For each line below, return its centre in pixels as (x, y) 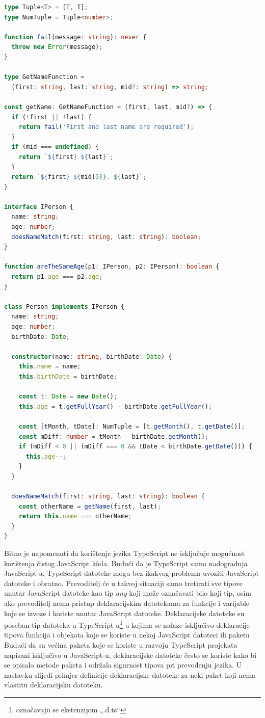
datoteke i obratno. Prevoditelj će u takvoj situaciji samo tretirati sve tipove (124, 583)
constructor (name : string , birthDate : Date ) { (92, 356)
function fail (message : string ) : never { (75, 37)
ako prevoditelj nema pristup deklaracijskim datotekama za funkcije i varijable (127, 603)
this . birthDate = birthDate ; (68, 376)
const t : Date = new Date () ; (68, 397)
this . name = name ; (50, 367)
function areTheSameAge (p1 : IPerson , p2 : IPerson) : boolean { (112, 267)
